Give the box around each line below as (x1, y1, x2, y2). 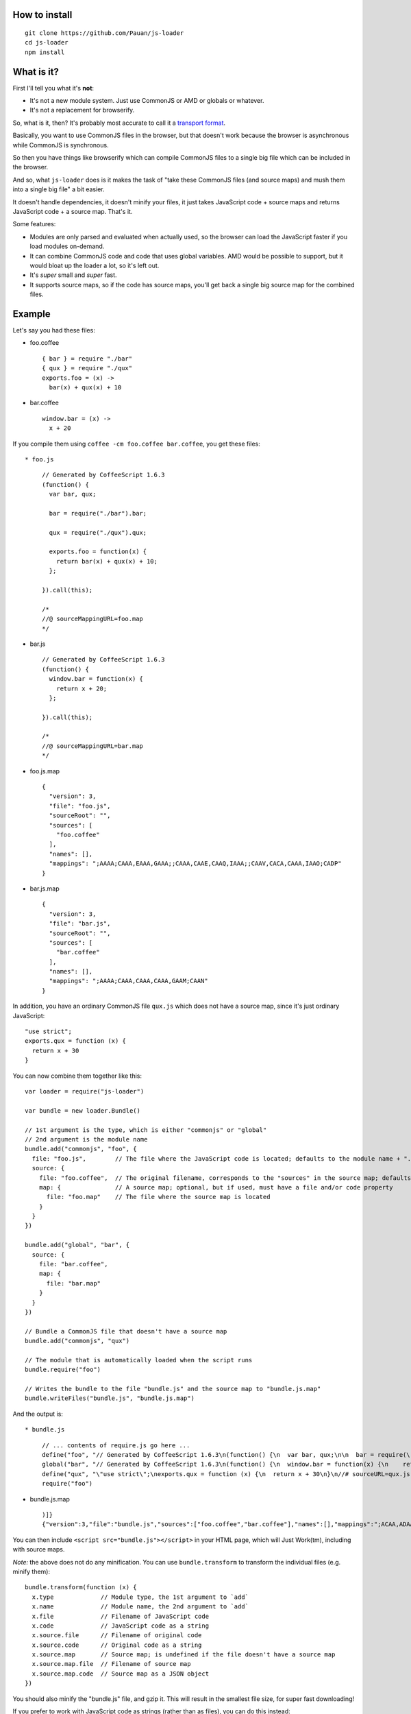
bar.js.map (29, 884, 60, 893)
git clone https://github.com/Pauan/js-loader (25, 29, 184, 37)
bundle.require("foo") (25, 1366, 101, 1374)
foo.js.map (29, 767, 60, 775)
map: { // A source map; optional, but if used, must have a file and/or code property (38, 1183, 393, 1191)
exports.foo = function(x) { (49, 548, 147, 555)
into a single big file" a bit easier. (12, 185, 105, 193)
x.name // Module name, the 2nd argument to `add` (32, 1603, 249, 1610)
